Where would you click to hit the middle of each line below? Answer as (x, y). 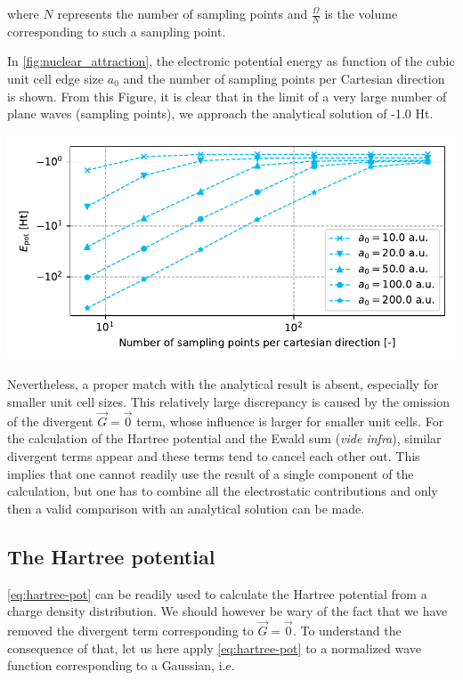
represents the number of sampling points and (183, 13)
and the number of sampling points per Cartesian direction (284, 79)
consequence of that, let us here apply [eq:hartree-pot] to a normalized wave (215, 648)
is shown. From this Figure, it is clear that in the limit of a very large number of (227, 96)
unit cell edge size (56, 79)
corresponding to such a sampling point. (117, 31)
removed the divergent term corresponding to (130, 630)
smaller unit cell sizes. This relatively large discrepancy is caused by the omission (229, 401)
